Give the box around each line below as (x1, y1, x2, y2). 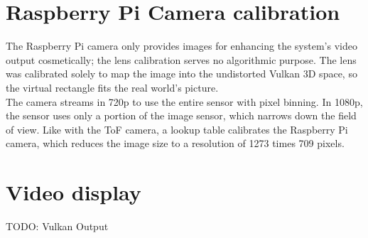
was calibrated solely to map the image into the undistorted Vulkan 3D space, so (6, 66, 357, 81)
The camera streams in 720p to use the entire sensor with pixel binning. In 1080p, (6, 94, 363, 109)
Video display (6, 178, 141, 207)
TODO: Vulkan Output (6, 219, 109, 233)
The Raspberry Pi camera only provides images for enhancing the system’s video (6, 38, 357, 53)
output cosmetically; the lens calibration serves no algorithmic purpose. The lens (6, 52, 357, 67)
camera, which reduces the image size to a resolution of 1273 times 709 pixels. (6, 136, 345, 151)
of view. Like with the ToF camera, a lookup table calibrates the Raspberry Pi (6, 121, 348, 136)
